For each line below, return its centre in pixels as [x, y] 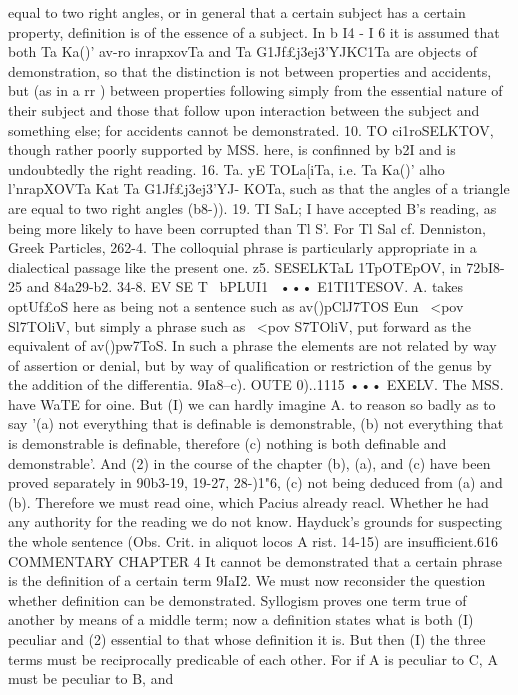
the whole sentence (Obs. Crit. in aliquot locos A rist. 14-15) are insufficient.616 [253, 541]
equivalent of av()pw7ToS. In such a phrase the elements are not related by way [252, 345]
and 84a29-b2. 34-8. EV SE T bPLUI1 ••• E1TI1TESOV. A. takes [245, 286]
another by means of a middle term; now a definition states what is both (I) [241, 619]
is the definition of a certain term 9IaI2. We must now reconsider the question [247, 580]
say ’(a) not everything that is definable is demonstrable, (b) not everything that [256, 423]
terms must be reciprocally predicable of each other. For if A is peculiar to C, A [253, 658]
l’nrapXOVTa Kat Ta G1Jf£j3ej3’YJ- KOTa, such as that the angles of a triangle [259, 188]
